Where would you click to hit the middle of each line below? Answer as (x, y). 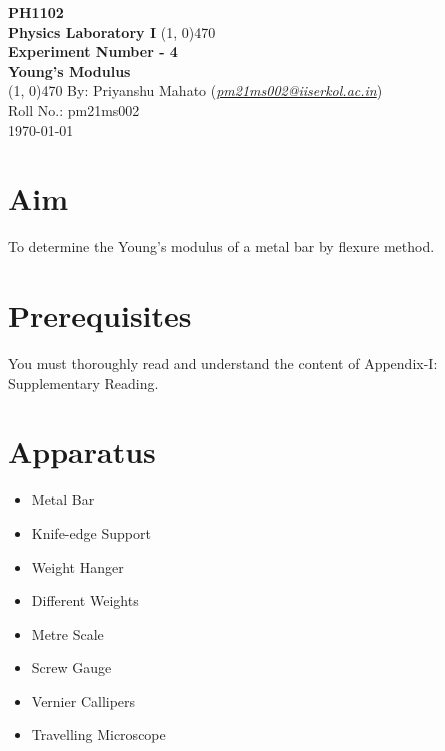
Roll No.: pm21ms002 (74, 109)
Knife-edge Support (91, 532)
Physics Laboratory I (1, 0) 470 (112, 31)
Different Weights (85, 600)
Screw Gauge (71, 667)
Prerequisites (100, 315)
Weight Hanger (77, 566)
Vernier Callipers (83, 700)
